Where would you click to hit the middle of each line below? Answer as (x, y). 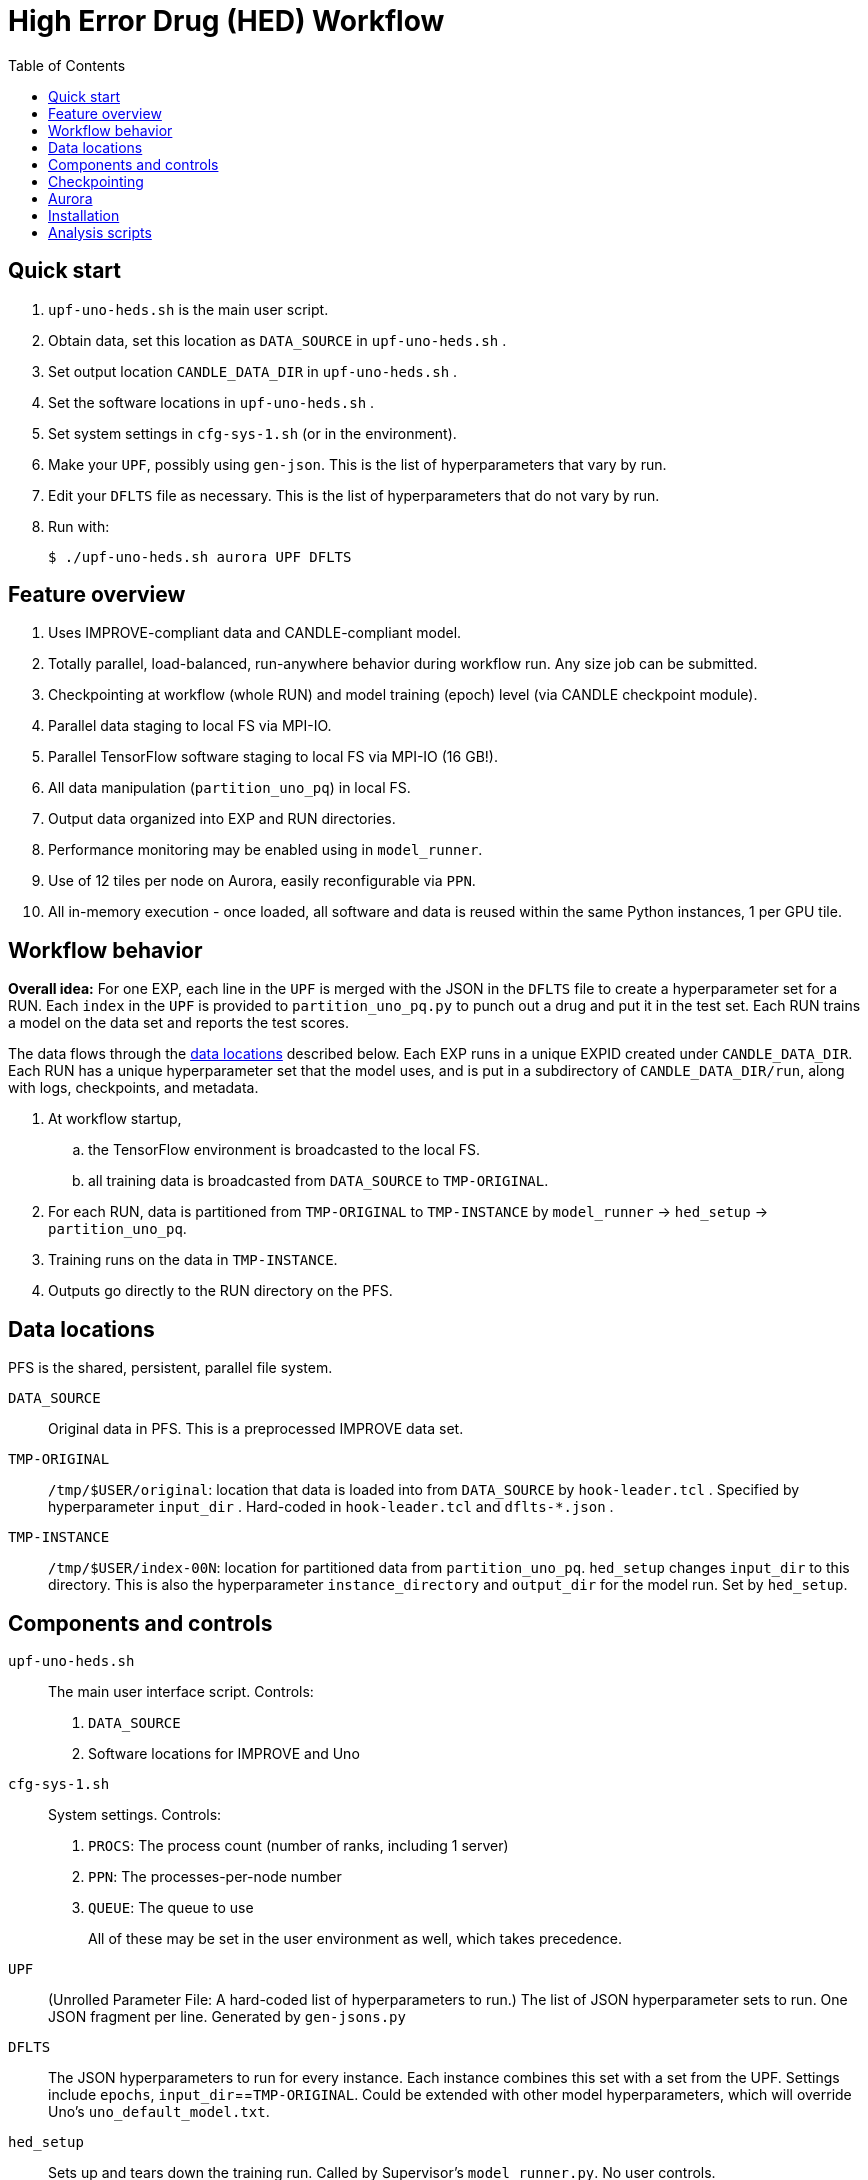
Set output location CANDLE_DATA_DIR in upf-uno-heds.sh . (253, 371)
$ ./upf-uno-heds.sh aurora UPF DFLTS (200, 556)
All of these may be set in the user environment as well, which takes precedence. (355, 1938)
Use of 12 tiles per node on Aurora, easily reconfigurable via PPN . (262, 881)
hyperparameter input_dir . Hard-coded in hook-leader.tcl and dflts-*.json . (331, 1507)
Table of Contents (67, 65)
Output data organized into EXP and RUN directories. (222, 819)
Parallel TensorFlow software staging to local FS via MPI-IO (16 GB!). (273, 757)
